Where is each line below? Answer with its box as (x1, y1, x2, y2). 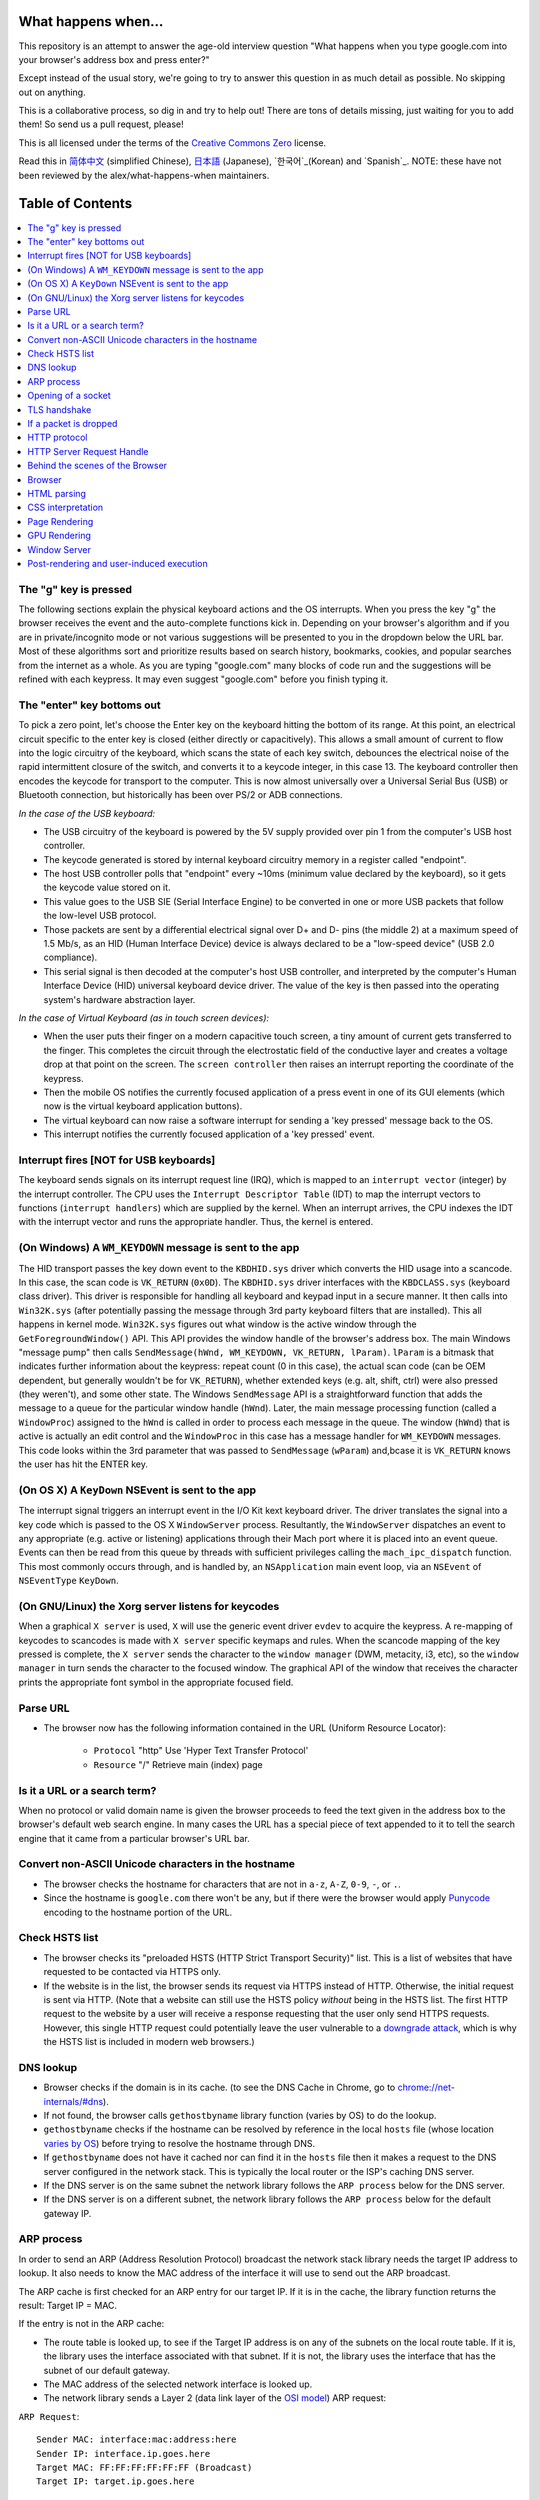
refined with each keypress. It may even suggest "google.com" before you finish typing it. (18, 673, 389, 685)
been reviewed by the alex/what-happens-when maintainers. (18, 169, 270, 181)
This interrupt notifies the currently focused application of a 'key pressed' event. (43, 1128, 375, 1140)
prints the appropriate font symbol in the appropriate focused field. (18, 1676, 294, 1688)
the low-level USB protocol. (43, 910, 157, 922)
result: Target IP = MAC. (18, 2300, 118, 2312)
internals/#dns (43, 2095, 104, 2107)
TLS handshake (27, 403, 92, 415)
